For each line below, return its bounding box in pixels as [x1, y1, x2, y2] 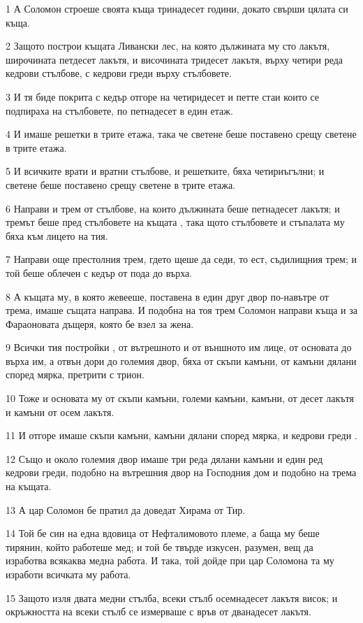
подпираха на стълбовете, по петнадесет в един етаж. [6, 103, 233, 117]
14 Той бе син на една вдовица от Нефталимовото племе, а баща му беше [6, 526, 320, 540]
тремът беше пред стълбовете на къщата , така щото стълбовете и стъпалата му [6, 215, 345, 229]
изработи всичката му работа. [6, 567, 131, 581]
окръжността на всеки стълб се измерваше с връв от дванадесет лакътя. [6, 604, 311, 619]
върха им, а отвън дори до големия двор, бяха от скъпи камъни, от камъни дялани [6, 353, 357, 368]
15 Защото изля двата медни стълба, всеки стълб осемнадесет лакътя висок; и [6, 590, 338, 605]
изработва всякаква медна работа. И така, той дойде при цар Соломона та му [6, 553, 334, 568]
